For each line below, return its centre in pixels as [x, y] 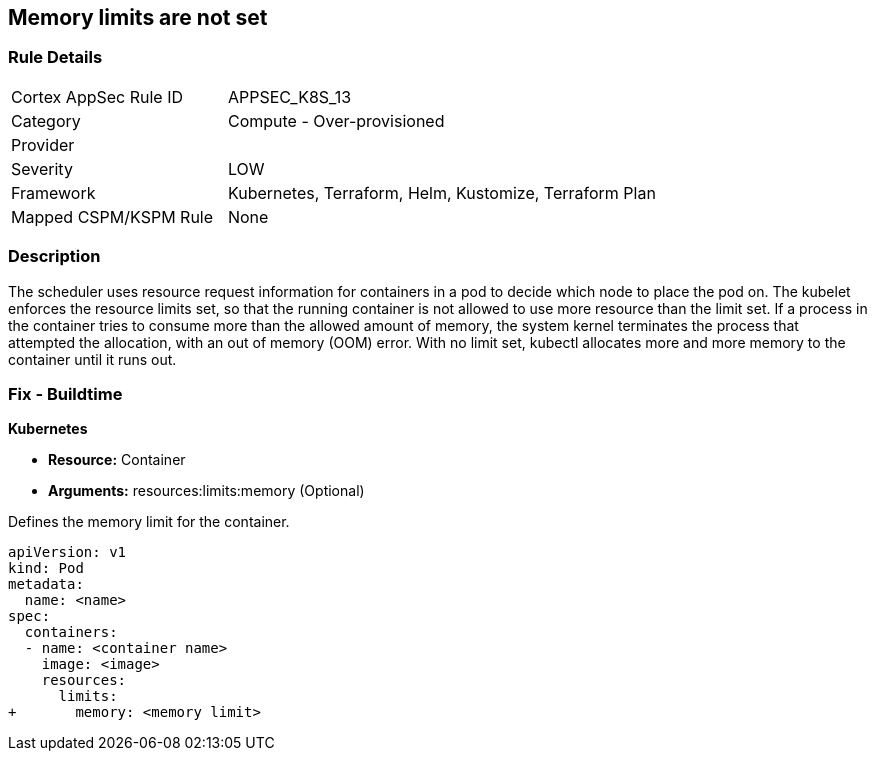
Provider [43, 144]
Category [46, 120]
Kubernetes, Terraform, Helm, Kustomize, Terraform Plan [441, 192]
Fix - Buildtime [65, 393]
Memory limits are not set [138, 17]
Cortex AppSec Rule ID [97, 96]
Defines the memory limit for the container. [149, 522]
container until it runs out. [92, 359]
